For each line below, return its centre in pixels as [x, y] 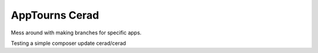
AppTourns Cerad [55, 15]
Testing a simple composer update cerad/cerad [69, 43]
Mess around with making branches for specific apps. [76, 33]
